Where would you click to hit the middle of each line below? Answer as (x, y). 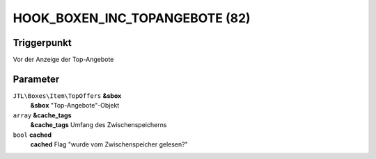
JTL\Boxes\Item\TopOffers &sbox (67, 95)
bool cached (32, 135)
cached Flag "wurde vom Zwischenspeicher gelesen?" (109, 144)
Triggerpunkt (42, 43)
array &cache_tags (42, 115)
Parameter (36, 79)
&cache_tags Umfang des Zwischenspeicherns (99, 125)
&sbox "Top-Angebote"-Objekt (75, 106)
